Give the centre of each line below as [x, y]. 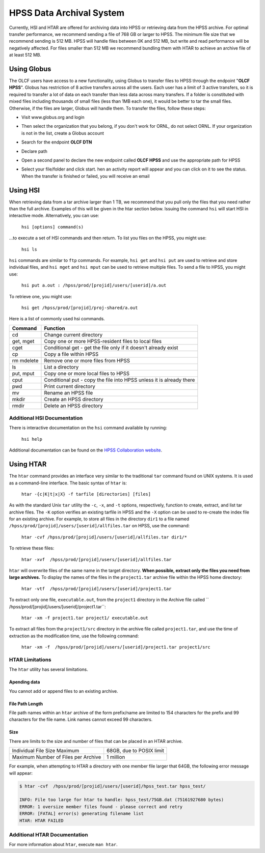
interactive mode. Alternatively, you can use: [54, 216]
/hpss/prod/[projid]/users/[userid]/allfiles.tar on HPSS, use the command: [99, 526]
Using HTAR [28, 464]
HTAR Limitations [30, 659]
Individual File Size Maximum [46, 751]
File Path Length [26, 704]
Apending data [25, 682]
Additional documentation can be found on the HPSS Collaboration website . [86, 450]
